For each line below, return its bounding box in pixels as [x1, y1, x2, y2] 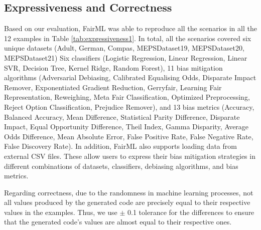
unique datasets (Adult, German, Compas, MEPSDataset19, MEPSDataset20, [4, 43, 244, 53]
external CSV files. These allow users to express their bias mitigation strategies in [4, 150, 255, 161]
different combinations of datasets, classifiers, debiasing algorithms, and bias [4, 160, 238, 171]
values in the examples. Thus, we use [4, 206, 117, 217]
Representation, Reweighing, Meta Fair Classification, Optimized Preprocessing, [4, 92, 250, 102]
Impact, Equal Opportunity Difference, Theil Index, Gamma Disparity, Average [4, 121, 249, 132]
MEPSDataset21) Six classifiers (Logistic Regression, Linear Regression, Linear [4, 52, 247, 63]
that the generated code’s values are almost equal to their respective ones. [4, 216, 232, 227]
